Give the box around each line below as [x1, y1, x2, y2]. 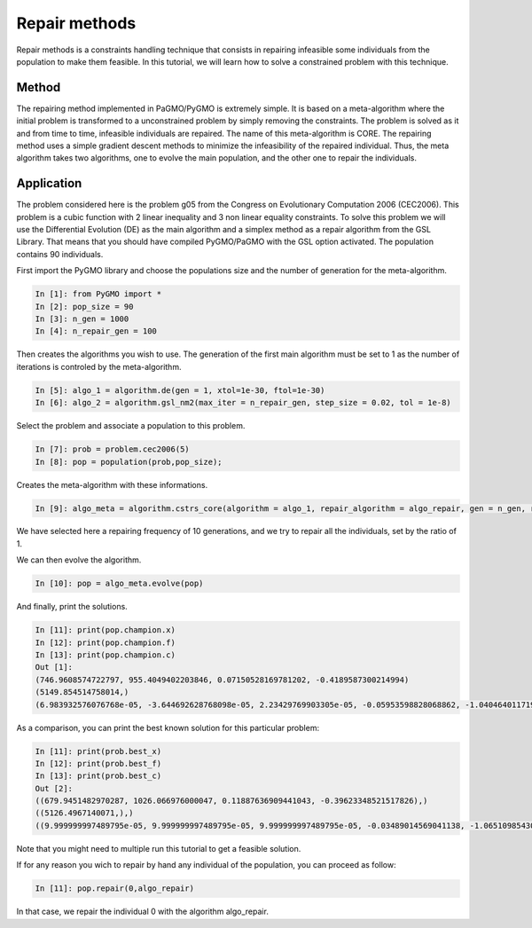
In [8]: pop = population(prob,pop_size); [35, 457, 223, 467]
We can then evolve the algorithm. [16, 554, 142, 565]
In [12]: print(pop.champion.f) [35, 637, 176, 648]
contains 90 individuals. [16, 248, 104, 259]
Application [16, 176, 82, 191]
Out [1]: [35, 662, 74, 672]
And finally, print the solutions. [16, 602, 128, 612]
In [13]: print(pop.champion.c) [35, 650, 176, 660]
